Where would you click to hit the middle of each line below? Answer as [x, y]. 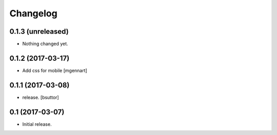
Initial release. [37, 124]
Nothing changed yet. [45, 44]
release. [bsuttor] [41, 97]
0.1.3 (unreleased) [39, 31]
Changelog [33, 13]
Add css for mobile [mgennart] [55, 70]
